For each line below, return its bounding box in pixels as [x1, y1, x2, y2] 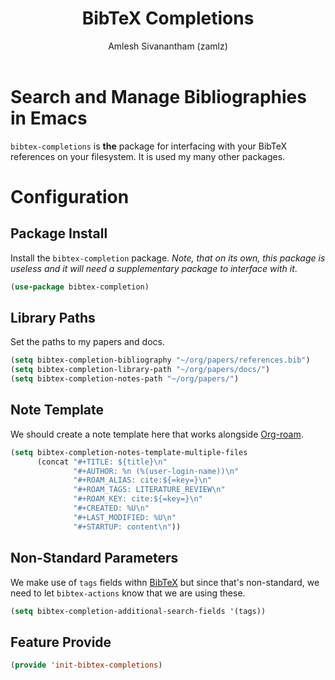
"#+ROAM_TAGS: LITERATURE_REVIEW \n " [73, 485, 226, 495]
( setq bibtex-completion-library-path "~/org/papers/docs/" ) [10, 365, 271, 375]
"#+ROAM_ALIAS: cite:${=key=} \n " [73, 475, 213, 486]
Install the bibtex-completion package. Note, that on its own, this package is [10, 252, 326, 264]
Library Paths [10, 309, 96, 326]
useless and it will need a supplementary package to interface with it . [10, 262, 298, 274]
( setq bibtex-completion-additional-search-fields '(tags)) [10, 606, 267, 616]
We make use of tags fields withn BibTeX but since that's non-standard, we [10, 576, 320, 588]
